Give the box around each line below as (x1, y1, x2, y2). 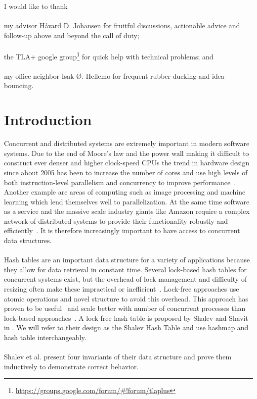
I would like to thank (4, 1, 68, 11)
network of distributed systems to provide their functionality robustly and (4, 215, 228, 226)
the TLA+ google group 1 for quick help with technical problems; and (4, 50, 214, 61)
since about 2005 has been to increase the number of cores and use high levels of (4, 167, 248, 177)
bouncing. (4, 80, 34, 91)
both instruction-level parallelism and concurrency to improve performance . (4, 177, 236, 187)
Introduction (4, 109, 92, 130)
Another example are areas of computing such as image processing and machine (4, 187, 246, 197)
